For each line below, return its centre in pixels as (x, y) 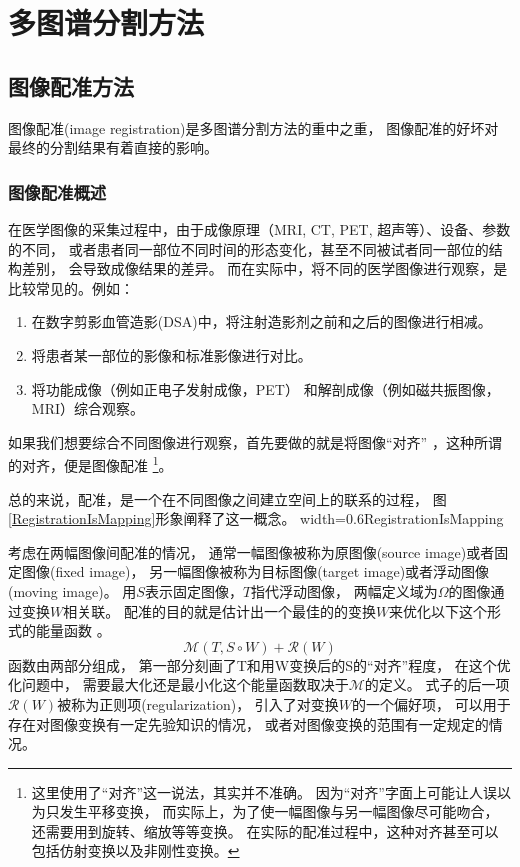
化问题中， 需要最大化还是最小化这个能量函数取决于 (178, 684)
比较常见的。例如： (71, 287)
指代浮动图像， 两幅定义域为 (344, 590)
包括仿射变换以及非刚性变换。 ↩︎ (135, 850)
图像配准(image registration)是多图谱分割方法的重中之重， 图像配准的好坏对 (253, 127)
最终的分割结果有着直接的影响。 (113, 147)
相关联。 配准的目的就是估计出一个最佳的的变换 (219, 610)
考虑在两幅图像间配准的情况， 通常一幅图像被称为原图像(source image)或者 (251, 551)
